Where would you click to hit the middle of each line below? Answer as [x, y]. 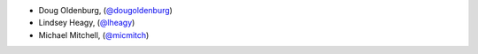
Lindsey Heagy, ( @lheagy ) [87, 23]
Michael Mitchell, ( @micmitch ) [94, 35]
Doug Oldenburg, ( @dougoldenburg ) [105, 10]
